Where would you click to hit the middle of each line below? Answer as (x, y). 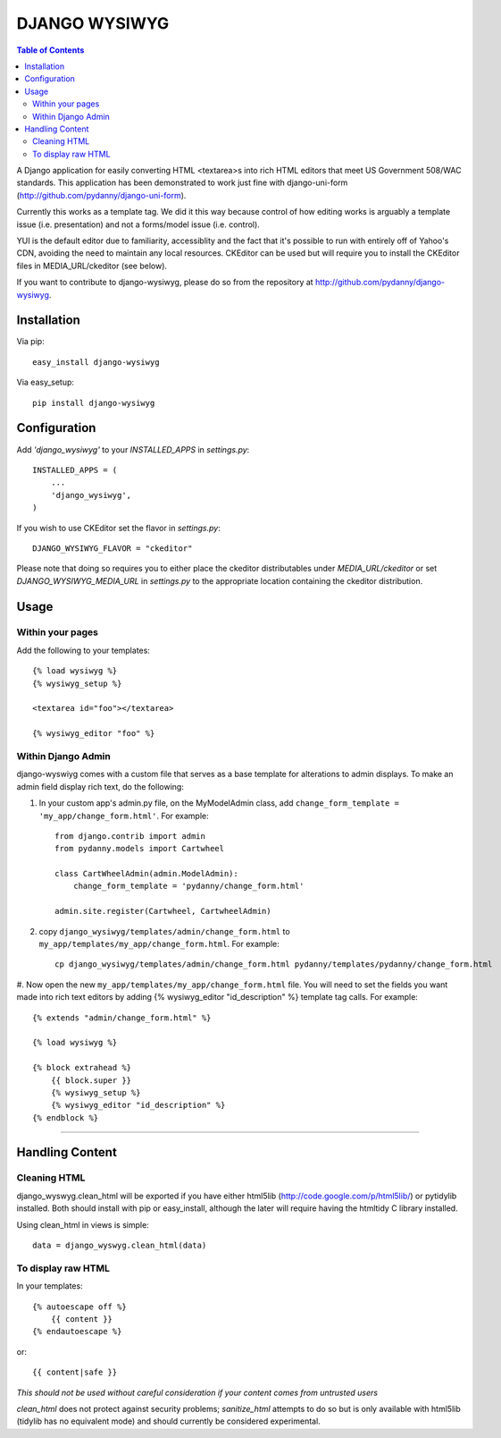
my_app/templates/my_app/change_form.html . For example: (159, 944)
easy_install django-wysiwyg (96, 362)
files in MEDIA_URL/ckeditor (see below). (92, 266)
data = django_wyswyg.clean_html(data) (120, 1246)
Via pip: (30, 342)
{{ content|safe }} (75, 1372)
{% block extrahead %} (82, 1068)
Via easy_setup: (46, 382)
